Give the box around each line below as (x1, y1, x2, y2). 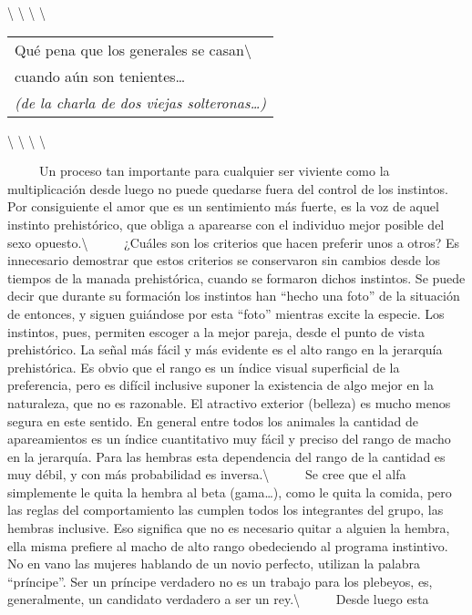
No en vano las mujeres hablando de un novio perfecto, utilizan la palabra (7, 554, 420, 573)
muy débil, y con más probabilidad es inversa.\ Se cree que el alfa (7, 465, 406, 484)
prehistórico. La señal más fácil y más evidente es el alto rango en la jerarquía (7, 340, 443, 359)
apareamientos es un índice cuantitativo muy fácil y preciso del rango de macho (7, 429, 451, 448)
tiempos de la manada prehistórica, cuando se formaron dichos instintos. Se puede (7, 268, 466, 287)
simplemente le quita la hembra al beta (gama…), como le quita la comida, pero (7, 482, 452, 501)
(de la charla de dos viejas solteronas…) (15, 91, 266, 113)
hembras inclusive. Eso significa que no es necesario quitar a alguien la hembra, (7, 518, 450, 538)
